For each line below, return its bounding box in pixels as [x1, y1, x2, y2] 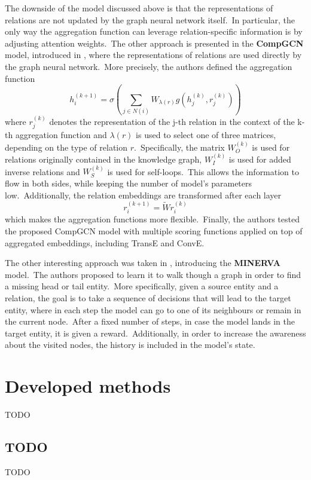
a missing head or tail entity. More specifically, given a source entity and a [5, 280, 279, 292]
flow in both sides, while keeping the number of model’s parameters [5, 176, 252, 189]
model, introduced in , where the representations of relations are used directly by [5, 48, 302, 61]
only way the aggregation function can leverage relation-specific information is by [5, 25, 303, 38]
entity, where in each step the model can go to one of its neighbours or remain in [5, 303, 301, 316]
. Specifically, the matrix [134, 140, 225, 153]
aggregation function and [15, 129, 107, 141]
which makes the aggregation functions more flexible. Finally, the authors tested [5, 213, 300, 225]
